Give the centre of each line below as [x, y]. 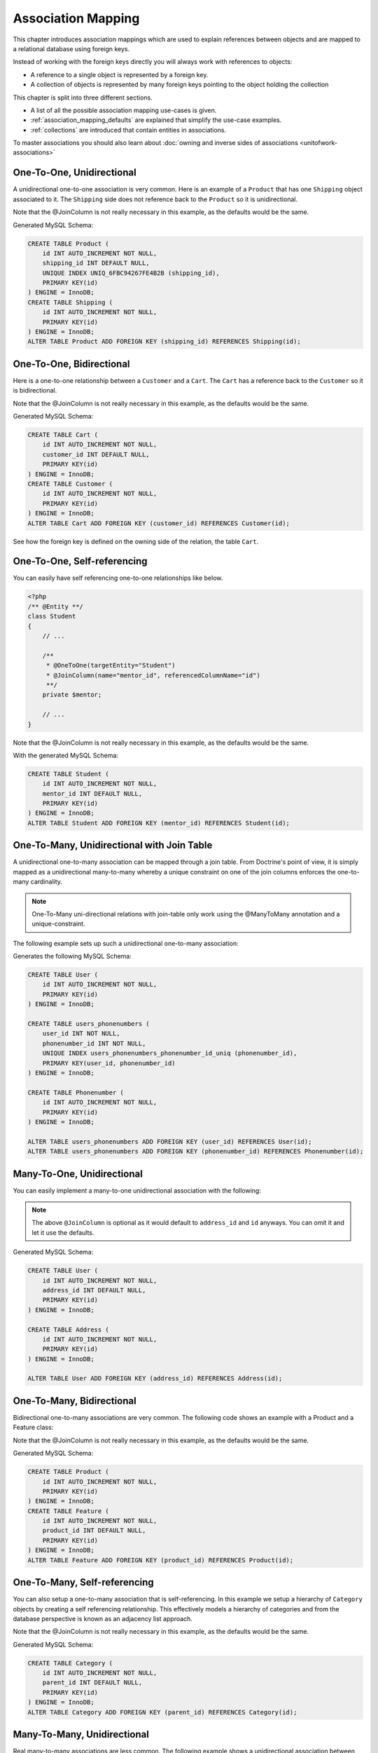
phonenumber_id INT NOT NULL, [94, 1043]
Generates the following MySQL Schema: [72, 956]
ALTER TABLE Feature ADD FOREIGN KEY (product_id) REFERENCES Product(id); [161, 1560]
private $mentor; [72, 695]
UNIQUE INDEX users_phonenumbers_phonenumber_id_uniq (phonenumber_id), [170, 1053]
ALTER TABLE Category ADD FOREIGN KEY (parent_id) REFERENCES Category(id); [162, 1712]
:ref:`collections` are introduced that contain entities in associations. [128, 130]
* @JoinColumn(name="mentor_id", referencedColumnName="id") [153, 675]
